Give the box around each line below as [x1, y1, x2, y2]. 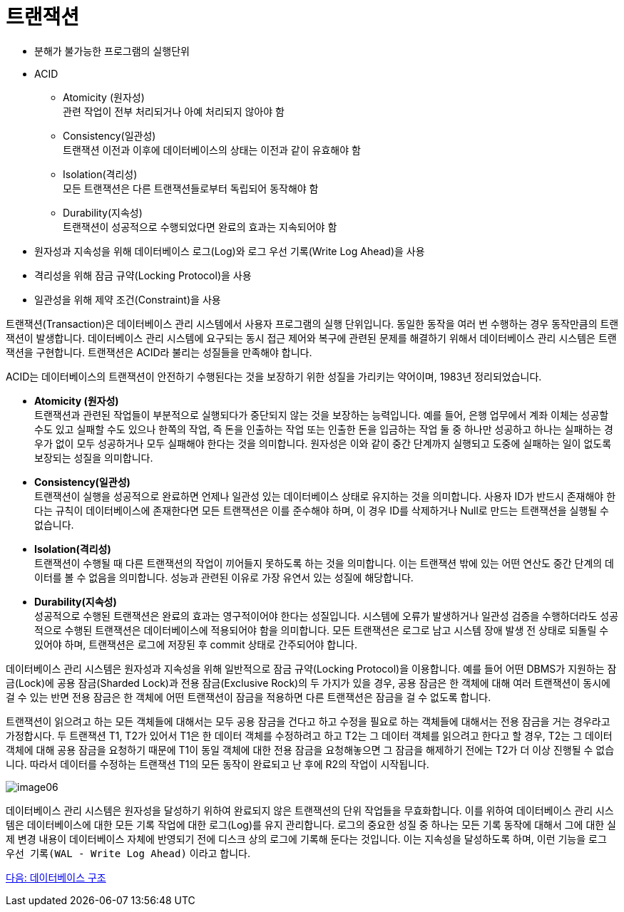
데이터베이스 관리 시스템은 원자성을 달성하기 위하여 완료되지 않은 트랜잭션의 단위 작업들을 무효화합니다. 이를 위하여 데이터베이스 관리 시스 [6, 804, 614, 817]
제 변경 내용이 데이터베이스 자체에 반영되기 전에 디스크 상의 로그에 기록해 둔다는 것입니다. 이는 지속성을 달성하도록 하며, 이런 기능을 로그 [6, 832, 607, 845]
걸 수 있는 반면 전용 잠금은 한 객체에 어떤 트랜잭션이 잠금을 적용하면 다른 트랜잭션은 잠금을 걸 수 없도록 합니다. [6, 690, 491, 703]
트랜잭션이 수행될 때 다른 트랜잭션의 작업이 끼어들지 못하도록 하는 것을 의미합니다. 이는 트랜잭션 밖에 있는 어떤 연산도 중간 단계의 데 [34, 556, 615, 569]
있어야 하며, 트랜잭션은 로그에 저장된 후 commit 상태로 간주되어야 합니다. [34, 638, 358, 651]
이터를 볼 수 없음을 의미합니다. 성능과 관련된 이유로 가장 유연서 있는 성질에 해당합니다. [34, 571, 414, 584]
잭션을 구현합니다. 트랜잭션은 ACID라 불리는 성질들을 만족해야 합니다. [6, 346, 312, 358]
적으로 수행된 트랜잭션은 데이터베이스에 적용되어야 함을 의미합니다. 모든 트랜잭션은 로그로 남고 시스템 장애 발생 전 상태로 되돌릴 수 [34, 623, 609, 636]
